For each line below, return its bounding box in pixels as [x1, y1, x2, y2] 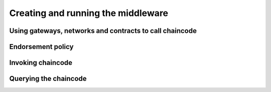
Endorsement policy [9, 42, 74, 51]
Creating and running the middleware [9, 7, 169, 18]
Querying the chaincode [9, 74, 87, 83]
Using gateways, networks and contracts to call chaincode [9, 26, 197, 35]
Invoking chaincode [9, 58, 73, 67]
